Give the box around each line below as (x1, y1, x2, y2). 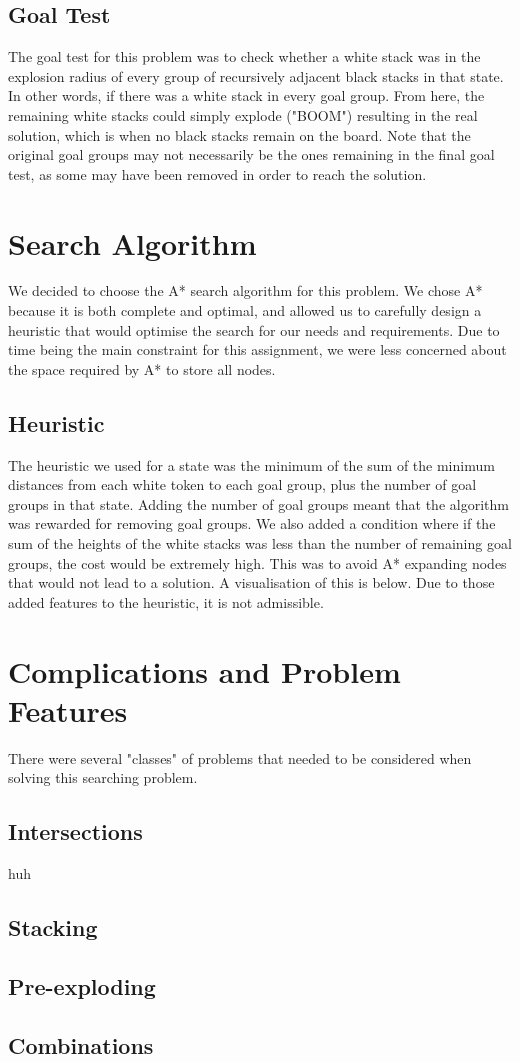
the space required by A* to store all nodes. (8, 358, 276, 379)
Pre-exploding (8, 970, 156, 1001)
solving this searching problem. (8, 767, 198, 788)
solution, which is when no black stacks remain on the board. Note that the (8, 124, 471, 145)
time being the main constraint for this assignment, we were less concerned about (8, 339, 507, 360)
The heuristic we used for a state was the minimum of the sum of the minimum (8, 454, 495, 475)
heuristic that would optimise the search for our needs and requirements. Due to (8, 319, 500, 340)
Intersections (8, 816, 143, 847)
